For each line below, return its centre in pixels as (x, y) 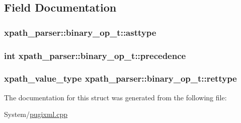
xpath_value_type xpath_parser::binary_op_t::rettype (120, 78)
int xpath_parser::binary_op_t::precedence (95, 55)
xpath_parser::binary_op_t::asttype (80, 32)
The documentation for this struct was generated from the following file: (115, 97)
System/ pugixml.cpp (36, 114)
